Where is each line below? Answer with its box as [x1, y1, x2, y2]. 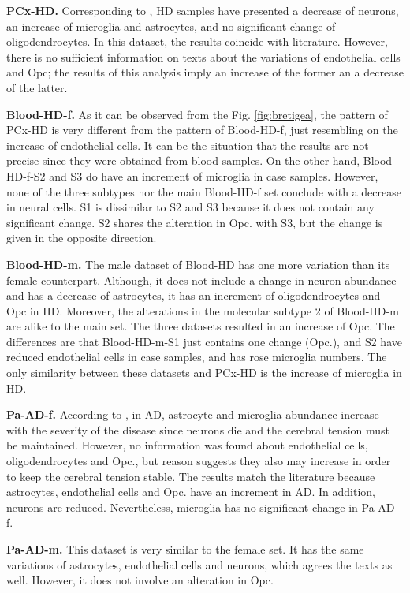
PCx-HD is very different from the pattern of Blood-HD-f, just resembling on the [6, 121, 398, 138]
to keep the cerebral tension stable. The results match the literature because [6, 468, 375, 484]
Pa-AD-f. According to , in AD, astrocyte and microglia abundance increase [6, 406, 379, 423]
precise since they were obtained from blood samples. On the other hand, [6, 152, 360, 169]
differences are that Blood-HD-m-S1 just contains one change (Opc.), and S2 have [6, 333, 402, 349]
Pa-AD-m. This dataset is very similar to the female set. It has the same [6, 541, 364, 557]
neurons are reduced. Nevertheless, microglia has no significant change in [6, 498, 358, 515]
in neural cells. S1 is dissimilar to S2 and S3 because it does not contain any [6, 199, 375, 215]
